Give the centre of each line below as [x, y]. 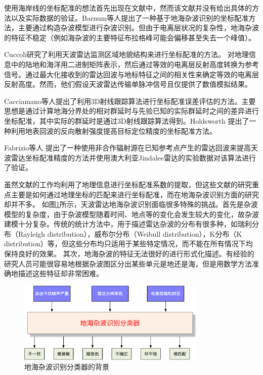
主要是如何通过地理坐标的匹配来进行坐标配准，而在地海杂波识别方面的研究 [135, 194]
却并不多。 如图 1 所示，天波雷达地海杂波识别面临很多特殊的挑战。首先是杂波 [131, 204]
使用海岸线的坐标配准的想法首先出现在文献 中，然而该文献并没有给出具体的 [128, 8]
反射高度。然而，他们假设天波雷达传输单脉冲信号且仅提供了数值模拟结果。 [128, 84]
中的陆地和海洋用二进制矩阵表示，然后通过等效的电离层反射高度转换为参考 [135, 64]
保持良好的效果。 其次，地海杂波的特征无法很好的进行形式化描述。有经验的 [129, 254]
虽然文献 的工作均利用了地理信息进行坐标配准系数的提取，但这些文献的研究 [128, 184]
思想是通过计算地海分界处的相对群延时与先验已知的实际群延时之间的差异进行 [131, 111]
